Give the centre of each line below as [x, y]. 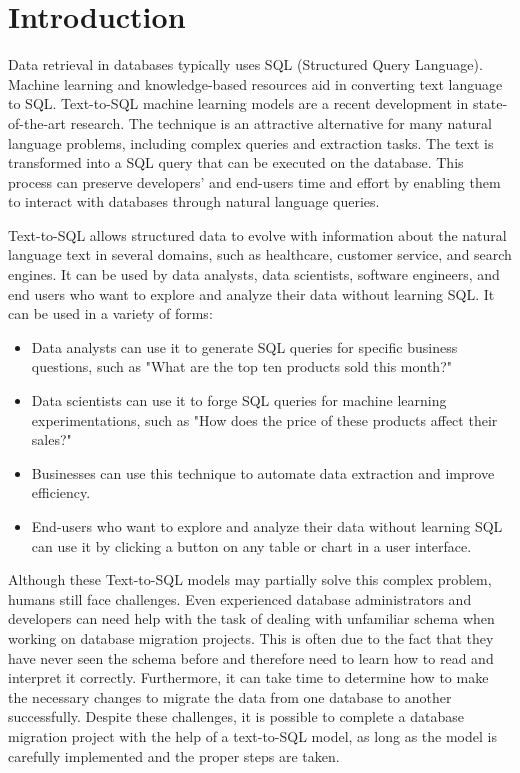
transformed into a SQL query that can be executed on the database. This [236, 162]
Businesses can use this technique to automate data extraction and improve [263, 472]
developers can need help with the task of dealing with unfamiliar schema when [251, 618]
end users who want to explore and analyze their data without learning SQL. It [251, 293]
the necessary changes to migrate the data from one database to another [230, 696]
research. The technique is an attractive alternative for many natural [281, 122]
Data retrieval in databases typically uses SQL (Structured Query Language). [245, 64]
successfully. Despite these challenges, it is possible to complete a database [236, 716]
